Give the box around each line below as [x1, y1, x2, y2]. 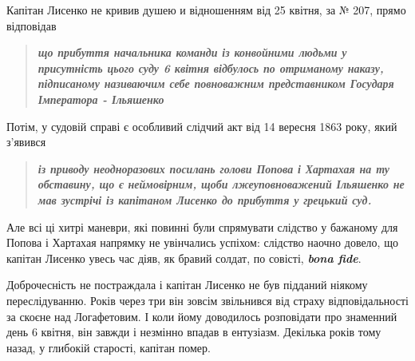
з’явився [6, 133, 46, 150]
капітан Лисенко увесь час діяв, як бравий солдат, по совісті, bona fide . [6, 249, 362, 266]
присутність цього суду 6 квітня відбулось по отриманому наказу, [38, 59, 384, 76]
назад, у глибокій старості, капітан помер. [6, 339, 211, 355]
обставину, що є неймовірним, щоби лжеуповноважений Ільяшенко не [38, 176, 405, 192]
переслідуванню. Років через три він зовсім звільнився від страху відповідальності [6, 292, 409, 308]
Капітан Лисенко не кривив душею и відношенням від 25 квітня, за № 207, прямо [6, 2, 406, 18]
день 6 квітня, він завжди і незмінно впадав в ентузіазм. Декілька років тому [6, 323, 381, 340]
